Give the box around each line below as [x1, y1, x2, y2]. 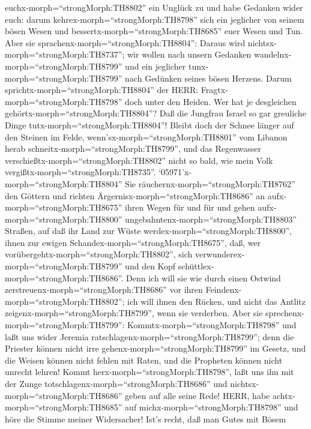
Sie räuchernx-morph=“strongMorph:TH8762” [125, 177, 295, 190]
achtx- [272, 389, 295, 401]
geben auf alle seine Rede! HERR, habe [125, 389, 270, 401]
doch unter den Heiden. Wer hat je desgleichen [125, 95, 297, 107]
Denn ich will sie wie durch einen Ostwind [126, 271, 281, 284]
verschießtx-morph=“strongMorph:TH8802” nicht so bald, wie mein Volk [5, 154, 273, 166]
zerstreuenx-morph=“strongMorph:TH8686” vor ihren [5, 283, 203, 296]
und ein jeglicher [125, 59, 186, 72]
